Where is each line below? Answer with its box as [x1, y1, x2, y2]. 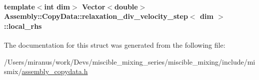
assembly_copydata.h [21, 66, 88, 77]
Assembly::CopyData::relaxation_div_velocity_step [4, 11, 188, 21]
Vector [82, 1, 105, 11]
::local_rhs [4, 20, 42, 31]
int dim [44, 1, 70, 11]
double [114, 1, 138, 11]
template [4, 1, 35, 11]
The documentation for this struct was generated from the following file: [4, 39, 225, 50]
